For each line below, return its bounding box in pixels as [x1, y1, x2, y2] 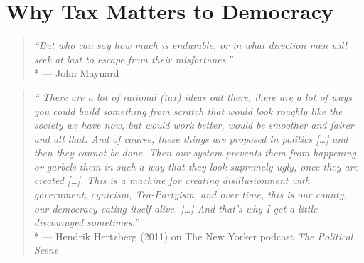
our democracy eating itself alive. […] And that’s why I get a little [33, 200, 318, 215]
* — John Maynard [33, 65, 119, 80]
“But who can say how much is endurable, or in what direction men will [33, 38, 348, 53]
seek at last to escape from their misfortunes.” [33, 51, 232, 66]
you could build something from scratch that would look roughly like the [33, 103, 343, 118]
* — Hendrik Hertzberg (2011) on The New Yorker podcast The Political [33, 228, 353, 243]
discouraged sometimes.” [33, 215, 139, 230]
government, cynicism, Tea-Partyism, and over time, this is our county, [33, 187, 347, 202]
